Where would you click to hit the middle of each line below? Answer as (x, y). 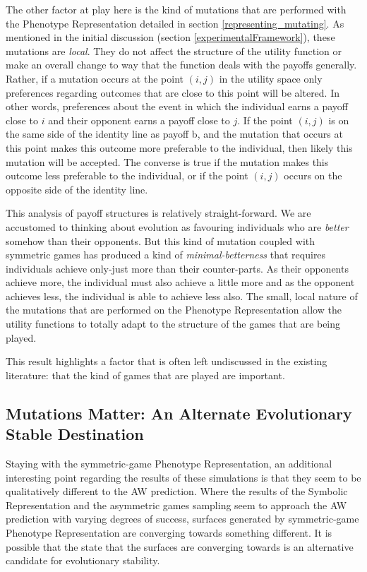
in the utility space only (271, 78)
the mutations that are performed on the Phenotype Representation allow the (174, 310)
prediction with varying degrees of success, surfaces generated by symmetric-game (182, 519)
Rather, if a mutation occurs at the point (95, 78)
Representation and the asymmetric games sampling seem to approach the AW (176, 505)
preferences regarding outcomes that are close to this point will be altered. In (173, 92)
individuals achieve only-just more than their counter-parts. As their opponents (177, 268)
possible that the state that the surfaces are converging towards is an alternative (180, 546)
